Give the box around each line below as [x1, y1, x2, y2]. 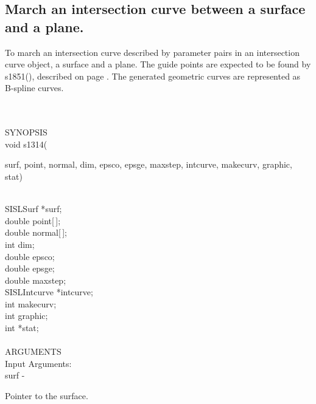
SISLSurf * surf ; [5, 202, 62, 215]
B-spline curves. [5, 81, 64, 94]
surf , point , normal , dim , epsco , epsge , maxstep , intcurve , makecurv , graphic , [5, 158, 292, 171]
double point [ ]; [5, 214, 61, 227]
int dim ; [5, 238, 35, 250]
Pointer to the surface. [5, 389, 88, 402]
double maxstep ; [5, 273, 66, 286]
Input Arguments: [5, 357, 72, 369]
